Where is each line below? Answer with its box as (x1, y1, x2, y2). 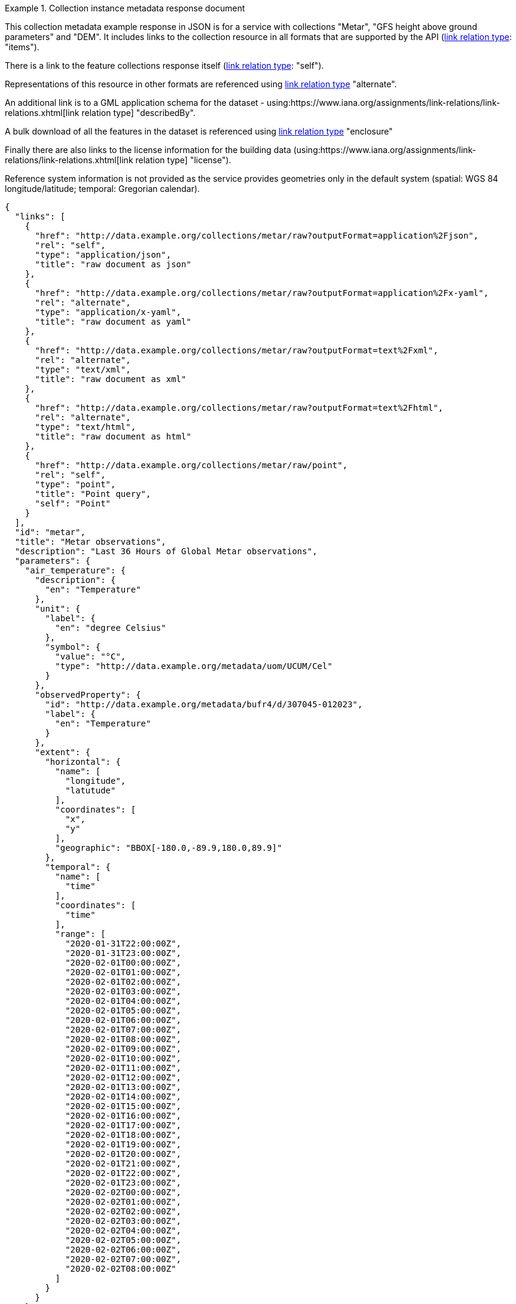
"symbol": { (45, 642, 101, 652)
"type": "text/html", (35, 422, 136, 432)
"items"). (5, 42, 39, 52)
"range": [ (55, 929, 106, 939)
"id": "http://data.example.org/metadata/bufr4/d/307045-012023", (45, 700, 363, 709)
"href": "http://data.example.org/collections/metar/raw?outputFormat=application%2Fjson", (35, 231, 479, 240)
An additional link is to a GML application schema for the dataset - (5, 97, 265, 108)
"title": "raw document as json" (35, 259, 191, 269)
